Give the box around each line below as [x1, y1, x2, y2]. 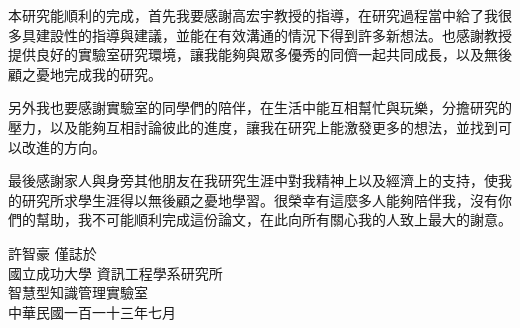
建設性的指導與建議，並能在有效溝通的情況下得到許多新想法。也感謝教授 [35, 24, 512, 45]
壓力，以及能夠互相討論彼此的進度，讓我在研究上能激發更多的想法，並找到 [8, 116, 498, 137]
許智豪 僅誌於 [8, 242, 97, 263]
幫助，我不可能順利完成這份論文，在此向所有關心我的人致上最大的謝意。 [35, 209, 512, 230]
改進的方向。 [21, 136, 106, 157]
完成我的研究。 [63, 63, 162, 84]
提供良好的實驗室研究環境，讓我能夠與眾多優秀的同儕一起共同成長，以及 [8, 44, 484, 65]
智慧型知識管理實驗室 [8, 282, 148, 303]
